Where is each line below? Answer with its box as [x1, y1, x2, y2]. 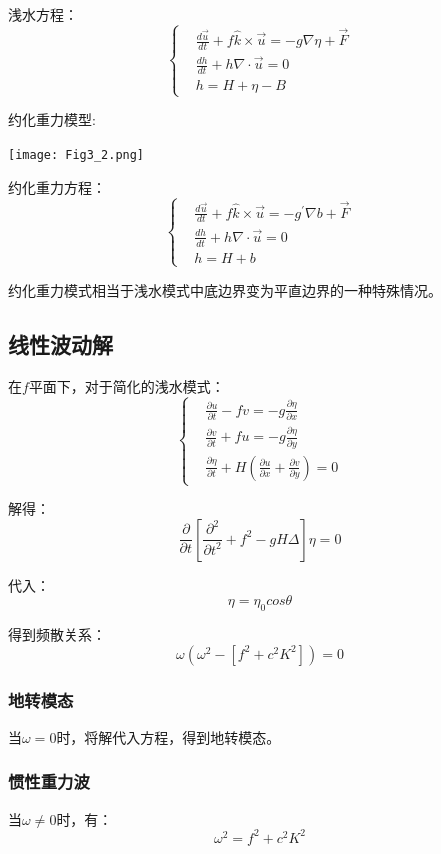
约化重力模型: [8, 109, 96, 130]
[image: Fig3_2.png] [8, 147, 145, 162]
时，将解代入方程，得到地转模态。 [56, 726, 281, 747]
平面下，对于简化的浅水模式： [28, 375, 225, 396]
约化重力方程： [8, 176, 106, 197]
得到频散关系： [8, 624, 106, 644]
